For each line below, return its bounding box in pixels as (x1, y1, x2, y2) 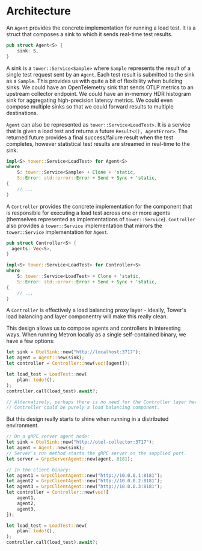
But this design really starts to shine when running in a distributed (6, 415, 169, 423)
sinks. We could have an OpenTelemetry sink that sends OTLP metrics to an (6, 83, 194, 91)
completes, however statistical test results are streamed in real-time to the (6, 140, 191, 147)
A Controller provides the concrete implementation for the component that (6, 203, 192, 210)
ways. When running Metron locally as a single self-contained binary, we (6, 331, 186, 338)
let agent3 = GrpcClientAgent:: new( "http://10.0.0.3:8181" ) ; (6, 483, 163, 490)
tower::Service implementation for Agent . (6, 228, 109, 236)
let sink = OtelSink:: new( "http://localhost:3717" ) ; (6, 349, 141, 355)
